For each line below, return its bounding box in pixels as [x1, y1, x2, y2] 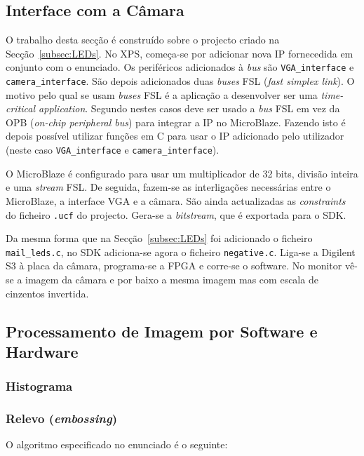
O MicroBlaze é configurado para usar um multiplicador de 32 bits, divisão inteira [6, 166, 358, 180]
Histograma [6, 377, 73, 395]
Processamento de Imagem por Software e [6, 320, 318, 342]
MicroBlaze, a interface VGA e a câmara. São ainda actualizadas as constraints [6, 193, 346, 208]
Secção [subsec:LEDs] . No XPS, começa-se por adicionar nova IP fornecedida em [6, 46, 353, 60]
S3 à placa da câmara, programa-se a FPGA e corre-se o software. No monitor [6, 258, 342, 273]
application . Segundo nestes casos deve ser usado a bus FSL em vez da [39, 101, 340, 116]
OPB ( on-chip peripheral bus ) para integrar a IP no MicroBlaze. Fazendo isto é [6, 114, 346, 129]
